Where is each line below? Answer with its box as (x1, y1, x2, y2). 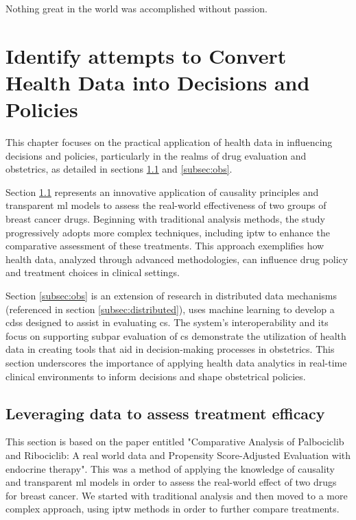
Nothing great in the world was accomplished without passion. (5, 1, 268, 15)
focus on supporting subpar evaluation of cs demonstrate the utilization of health (5, 328, 346, 343)
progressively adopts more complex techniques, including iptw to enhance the (5, 225, 330, 239)
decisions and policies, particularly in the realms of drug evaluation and (5, 148, 307, 162)
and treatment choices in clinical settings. (5, 265, 180, 280)
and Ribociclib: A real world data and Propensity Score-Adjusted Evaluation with (5, 447, 351, 462)
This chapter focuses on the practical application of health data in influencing (5, 135, 333, 149)
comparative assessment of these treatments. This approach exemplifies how (5, 238, 324, 253)
